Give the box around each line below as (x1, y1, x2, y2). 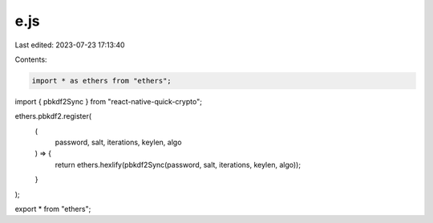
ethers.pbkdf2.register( (14, 111, 92, 121)
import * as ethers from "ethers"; (31, 76, 172, 85)
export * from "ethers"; (14, 205, 91, 214)
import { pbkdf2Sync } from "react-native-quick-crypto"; (14, 96, 202, 106)
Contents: (14, 55, 47, 64)
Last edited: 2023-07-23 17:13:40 (14, 40, 125, 50)
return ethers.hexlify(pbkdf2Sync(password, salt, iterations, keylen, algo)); (55, 160, 301, 169)
